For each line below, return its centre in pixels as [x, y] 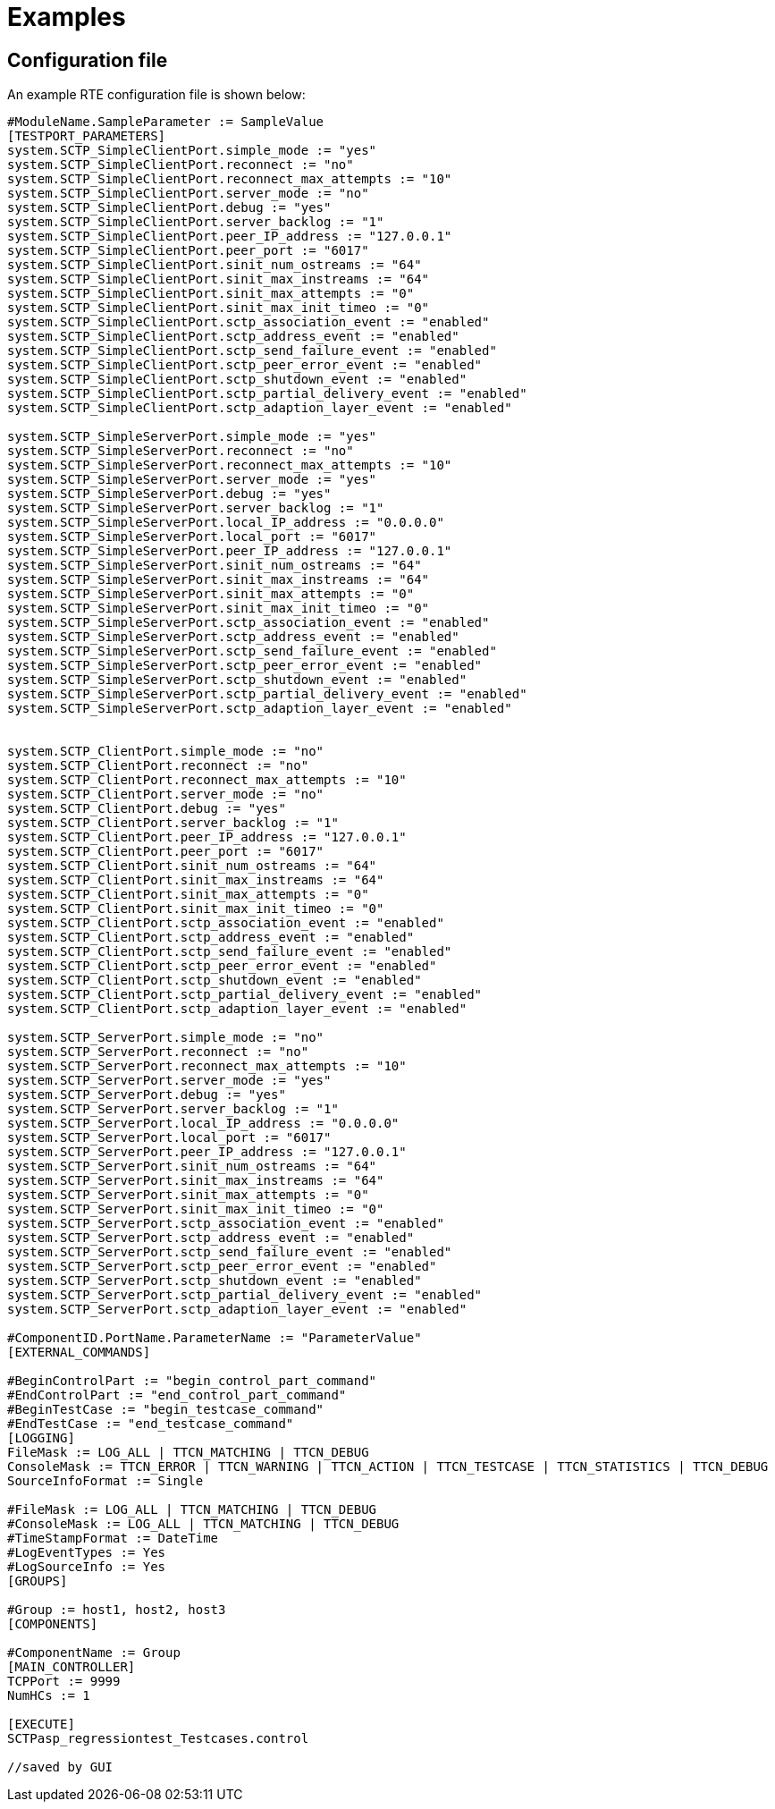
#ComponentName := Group [94, 1653]
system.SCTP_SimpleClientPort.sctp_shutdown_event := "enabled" [237, 380]
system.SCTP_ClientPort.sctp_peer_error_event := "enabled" [222, 966]
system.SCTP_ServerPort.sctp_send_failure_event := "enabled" [230, 1252]
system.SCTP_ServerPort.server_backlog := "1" [173, 1109]
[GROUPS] [38, 1581]
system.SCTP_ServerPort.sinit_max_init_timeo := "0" [196, 1209]
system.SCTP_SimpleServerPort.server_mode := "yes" [192, 480]
